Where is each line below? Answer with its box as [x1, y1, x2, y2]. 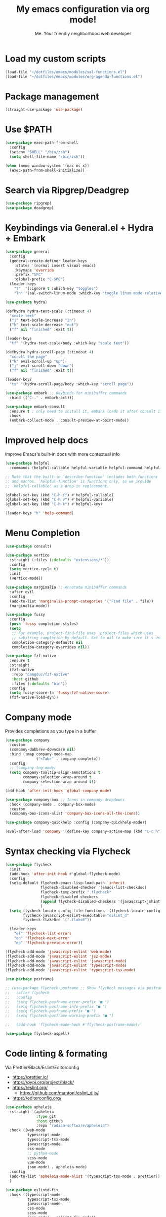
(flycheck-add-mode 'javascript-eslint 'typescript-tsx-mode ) [5, 968, 136, 973]
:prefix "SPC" [14, 272, 43, 277]
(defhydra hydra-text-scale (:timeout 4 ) [5, 309, 92, 314]
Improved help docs [5, 435, 88, 446]
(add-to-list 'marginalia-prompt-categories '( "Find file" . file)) [9, 599, 154, 604]
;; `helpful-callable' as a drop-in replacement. [5, 483, 110, 488]
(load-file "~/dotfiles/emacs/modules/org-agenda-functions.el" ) [5, 74, 142, 79]
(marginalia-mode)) [9, 603, 50, 608]
